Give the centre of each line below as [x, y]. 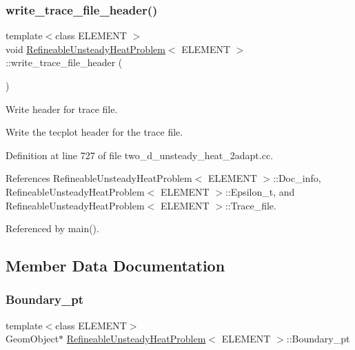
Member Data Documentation [115, 266]
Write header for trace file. [62, 109]
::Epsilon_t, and [260, 191]
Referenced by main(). [52, 228]
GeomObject [32, 339]
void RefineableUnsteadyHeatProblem [85, 49]
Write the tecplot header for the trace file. [94, 132]
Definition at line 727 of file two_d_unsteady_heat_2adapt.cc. [140, 155]
